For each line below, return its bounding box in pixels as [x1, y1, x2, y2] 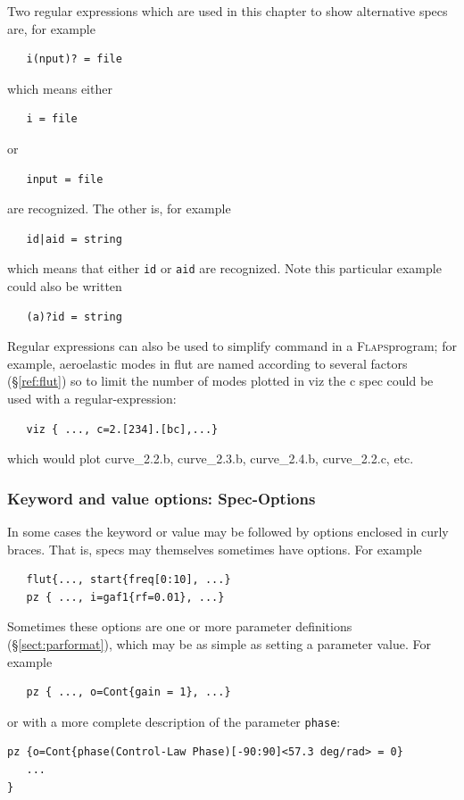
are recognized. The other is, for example [7, 199, 231, 218]
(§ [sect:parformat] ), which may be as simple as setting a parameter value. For [7, 634, 431, 653]
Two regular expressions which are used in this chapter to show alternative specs [7, 2, 448, 20]
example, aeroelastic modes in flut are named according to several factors [7, 354, 408, 372]
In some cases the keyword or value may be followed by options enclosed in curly [7, 521, 449, 540]
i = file [26, 112, 78, 126]
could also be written [7, 277, 122, 295]
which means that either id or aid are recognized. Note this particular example [7, 259, 442, 278]
